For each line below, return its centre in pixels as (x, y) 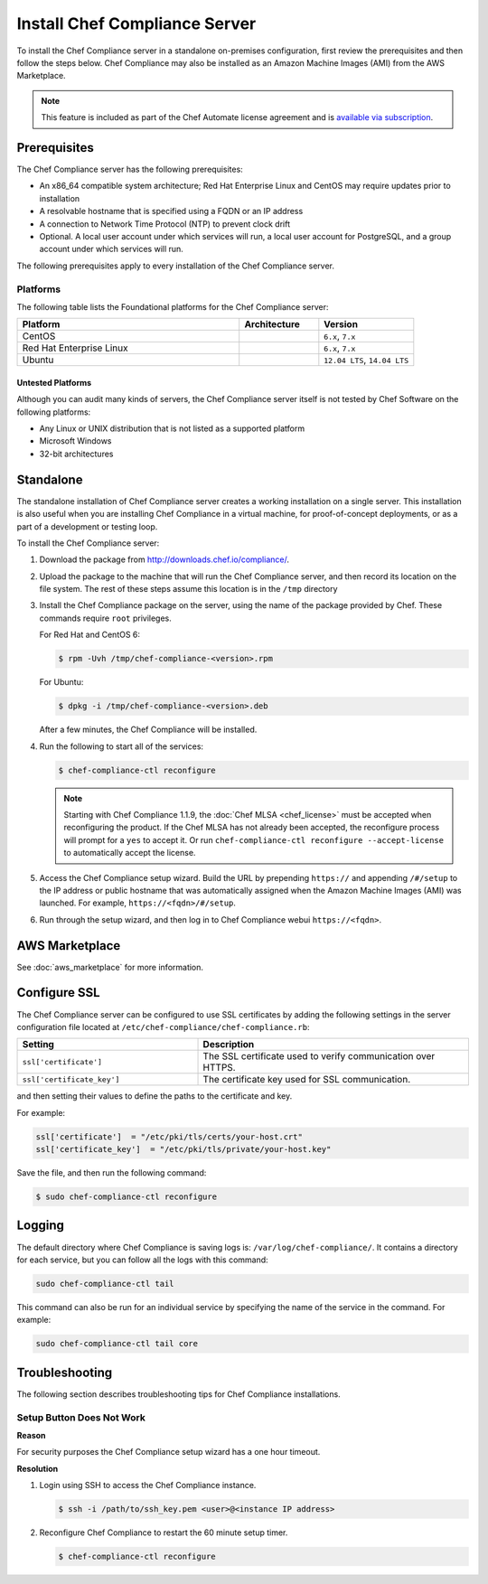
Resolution (38, 1468)
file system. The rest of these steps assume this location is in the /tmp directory (188, 589)
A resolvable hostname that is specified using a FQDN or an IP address (171, 211)
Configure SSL (58, 993)
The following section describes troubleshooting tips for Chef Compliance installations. (178, 1394)
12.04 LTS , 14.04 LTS (366, 360)
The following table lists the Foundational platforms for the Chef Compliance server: (173, 306)
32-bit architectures (76, 454)
